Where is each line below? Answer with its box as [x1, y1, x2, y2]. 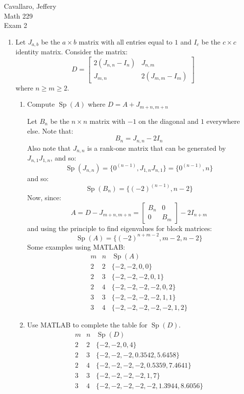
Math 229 [4, 10, 33, 21]
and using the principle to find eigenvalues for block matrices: [27, 223, 212, 233]
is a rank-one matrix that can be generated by [87, 142, 226, 153]
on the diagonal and [138, 116, 199, 126]
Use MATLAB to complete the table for [27, 320, 147, 330]
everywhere [206, 116, 240, 126]
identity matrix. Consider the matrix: [15, 46, 128, 57]
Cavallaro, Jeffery [4, 1, 56, 11]
